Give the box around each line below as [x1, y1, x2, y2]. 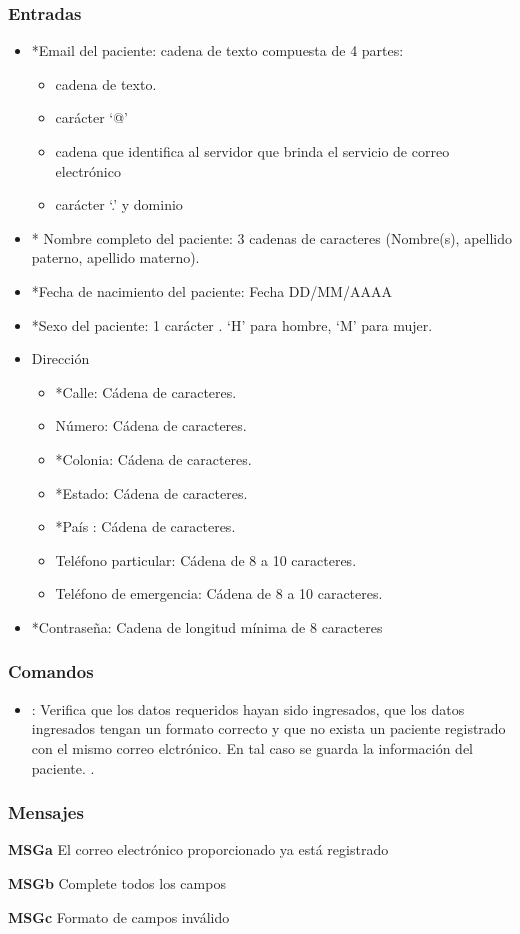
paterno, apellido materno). [31, 247, 200, 268]
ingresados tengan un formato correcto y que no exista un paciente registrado [31, 718, 506, 739]
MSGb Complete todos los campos [8, 872, 226, 893]
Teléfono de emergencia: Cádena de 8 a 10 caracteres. [55, 583, 383, 604]
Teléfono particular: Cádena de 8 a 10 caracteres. [55, 549, 357, 570]
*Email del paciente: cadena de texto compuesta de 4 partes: [31, 40, 404, 61]
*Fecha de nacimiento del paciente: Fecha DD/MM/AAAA [31, 280, 392, 301]
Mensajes [8, 800, 84, 825]
